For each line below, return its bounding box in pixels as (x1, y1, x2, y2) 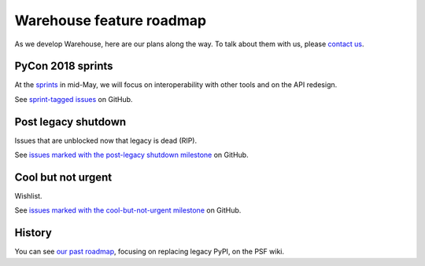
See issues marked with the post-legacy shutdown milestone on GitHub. (14, 150, 249, 160)
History (14, 226, 53, 239)
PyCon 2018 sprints (14, 60, 113, 73)
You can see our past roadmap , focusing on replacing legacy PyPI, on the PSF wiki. (14, 247, 285, 257)
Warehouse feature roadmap (14, 12, 207, 29)
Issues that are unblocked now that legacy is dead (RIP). (14, 136, 197, 145)
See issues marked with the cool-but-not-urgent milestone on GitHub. (14, 206, 242, 215)
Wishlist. (14, 191, 42, 201)
